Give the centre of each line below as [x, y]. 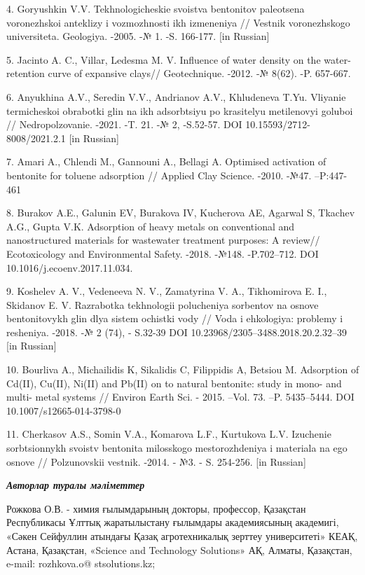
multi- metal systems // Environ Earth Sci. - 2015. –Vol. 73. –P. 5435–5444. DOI [180, 397]
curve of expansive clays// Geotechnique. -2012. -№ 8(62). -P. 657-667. [199, 73]
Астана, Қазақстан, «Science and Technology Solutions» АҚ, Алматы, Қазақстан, [179, 549]
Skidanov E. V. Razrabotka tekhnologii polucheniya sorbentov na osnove [163, 304]
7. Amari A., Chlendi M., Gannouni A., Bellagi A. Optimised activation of [166, 161]
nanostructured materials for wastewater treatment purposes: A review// [163, 240]
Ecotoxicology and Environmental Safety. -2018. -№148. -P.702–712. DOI [163, 253]
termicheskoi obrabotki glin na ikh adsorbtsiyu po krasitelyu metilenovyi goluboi [180, 110]
